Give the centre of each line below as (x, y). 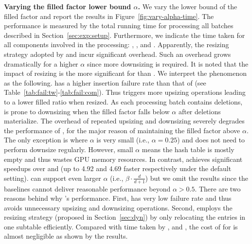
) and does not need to (211, 140)
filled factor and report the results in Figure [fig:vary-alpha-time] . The (109, 16)
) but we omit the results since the (197, 178)
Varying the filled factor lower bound (68, 6)
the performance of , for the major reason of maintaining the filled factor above (122, 130)
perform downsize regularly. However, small (69, 149)
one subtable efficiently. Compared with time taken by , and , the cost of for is (121, 226)
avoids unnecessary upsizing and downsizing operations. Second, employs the (118, 207)
